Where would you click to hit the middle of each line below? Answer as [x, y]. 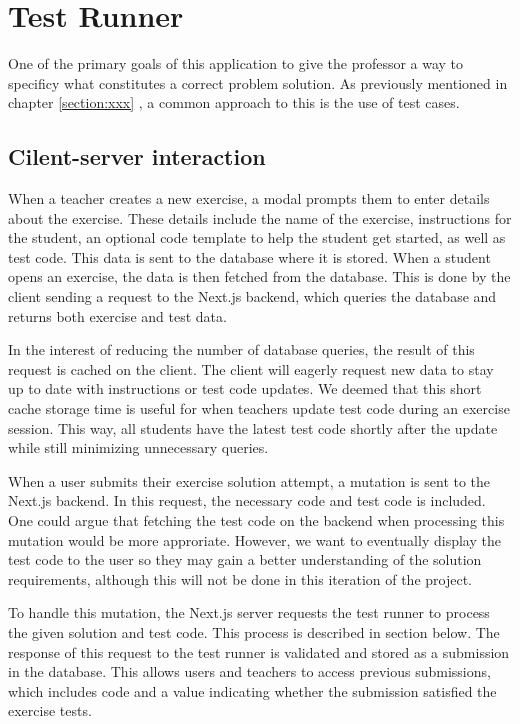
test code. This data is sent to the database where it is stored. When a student [249, 256]
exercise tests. [50, 710]
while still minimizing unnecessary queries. [138, 447]
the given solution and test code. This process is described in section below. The [254, 631]
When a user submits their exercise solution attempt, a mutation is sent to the [249, 480]
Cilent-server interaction [137, 156]
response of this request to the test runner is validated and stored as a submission [259, 651]
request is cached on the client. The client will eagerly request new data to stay [251, 368]
